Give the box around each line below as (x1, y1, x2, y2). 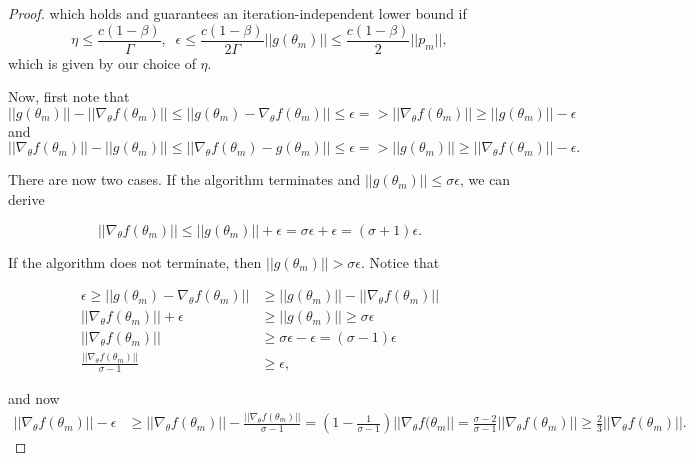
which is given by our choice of (8, 52, 196, 73)
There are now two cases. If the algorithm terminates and (8, 169, 361, 190)
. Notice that (361, 251, 440, 272)
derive (8, 189, 45, 210)
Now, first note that (8, 86, 130, 107)
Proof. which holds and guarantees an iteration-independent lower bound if (8, 3, 467, 23)
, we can (459, 169, 511, 190)
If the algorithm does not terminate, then (8, 251, 262, 272)
